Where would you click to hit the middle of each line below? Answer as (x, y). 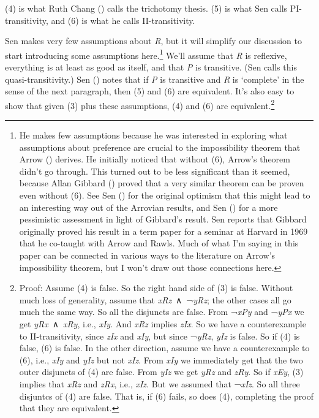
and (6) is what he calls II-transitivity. (123, 20)
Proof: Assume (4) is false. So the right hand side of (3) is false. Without (156, 288)
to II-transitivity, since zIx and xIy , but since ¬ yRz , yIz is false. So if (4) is (159, 336)
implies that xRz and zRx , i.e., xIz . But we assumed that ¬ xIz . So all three (159, 383)
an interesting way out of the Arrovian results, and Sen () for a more (148, 207)
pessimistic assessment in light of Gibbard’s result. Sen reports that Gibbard (163, 219)
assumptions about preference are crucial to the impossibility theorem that (160, 147)
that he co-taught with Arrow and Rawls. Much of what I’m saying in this (159, 243)
